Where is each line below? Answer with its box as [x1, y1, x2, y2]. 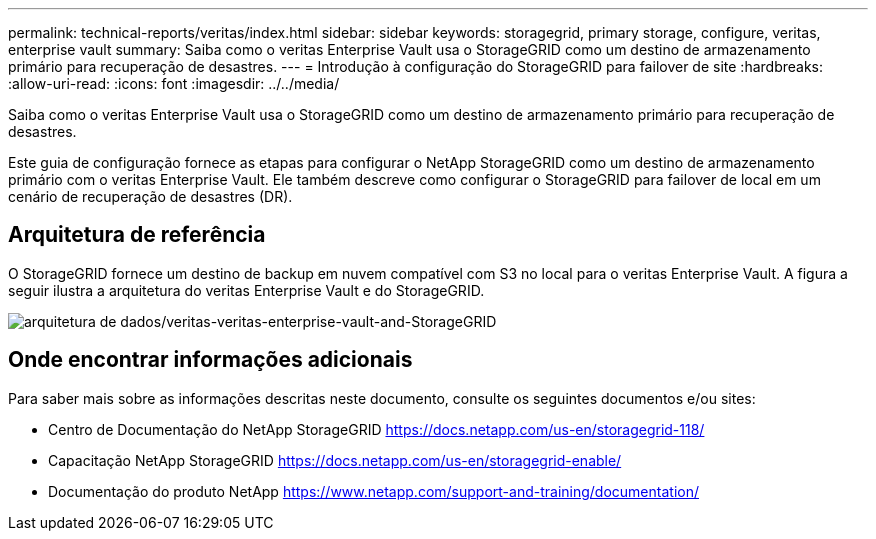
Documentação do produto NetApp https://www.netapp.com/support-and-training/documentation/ [48, 482, 699, 500]
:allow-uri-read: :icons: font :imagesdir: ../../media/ [8, 75, 340, 92]
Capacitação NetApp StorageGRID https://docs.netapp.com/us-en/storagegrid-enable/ [48, 451, 622, 469]
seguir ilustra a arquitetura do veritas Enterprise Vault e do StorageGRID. [8, 281, 485, 299]
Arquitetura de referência [8, 222, 266, 248]
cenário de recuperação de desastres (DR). [8, 188, 293, 205]
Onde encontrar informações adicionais [8, 347, 413, 373]
